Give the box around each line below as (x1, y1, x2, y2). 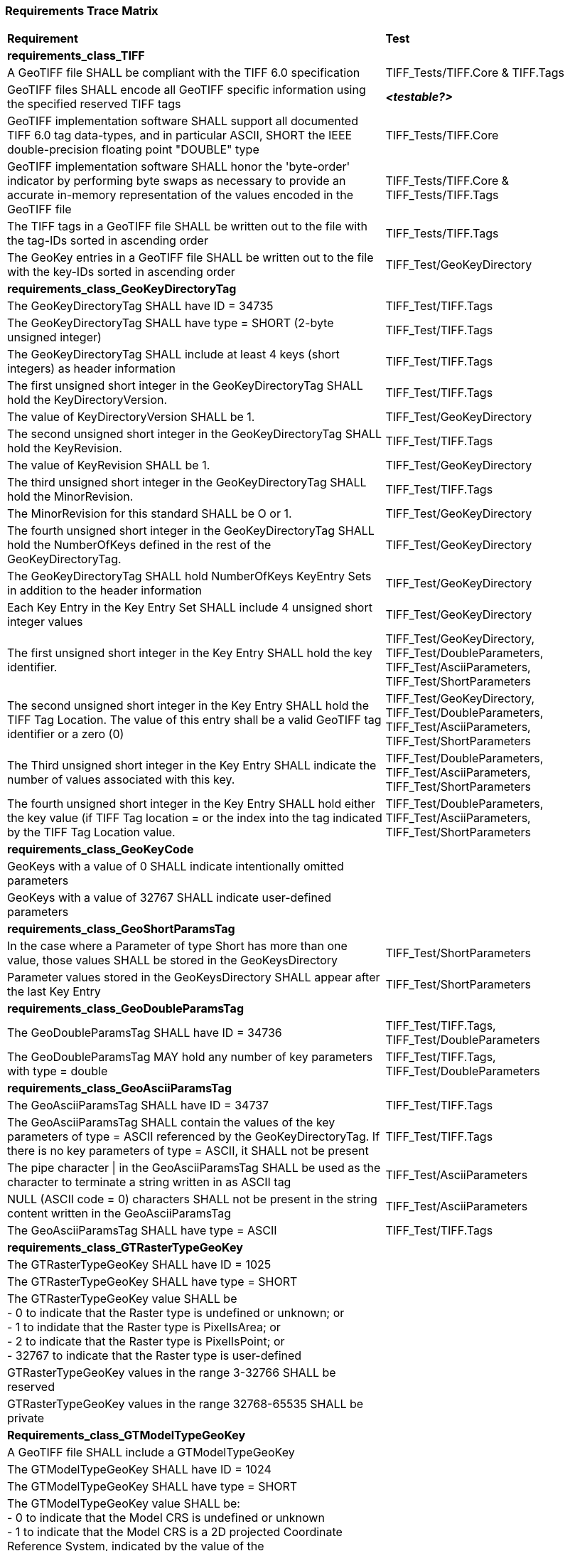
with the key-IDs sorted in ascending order (7, 265, 235, 279)
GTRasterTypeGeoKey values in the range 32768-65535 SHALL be (7, 1397, 364, 1412)
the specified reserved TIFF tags (7, 97, 181, 112)
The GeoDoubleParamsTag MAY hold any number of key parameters (7, 1050, 373, 1065)
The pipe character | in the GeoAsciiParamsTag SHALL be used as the (7, 1161, 381, 1176)
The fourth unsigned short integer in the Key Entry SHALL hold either (7, 796, 375, 811)
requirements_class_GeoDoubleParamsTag (7, 1001, 244, 1016)
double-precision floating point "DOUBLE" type (7, 142, 259, 157)
